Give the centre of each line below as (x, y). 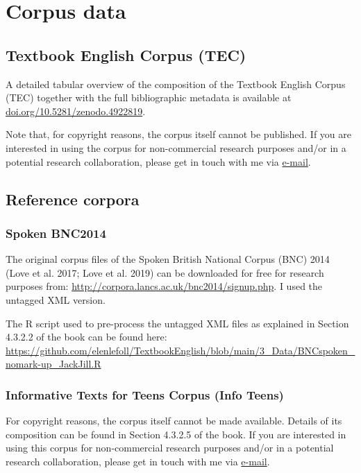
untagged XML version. (56, 299)
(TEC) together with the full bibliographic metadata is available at (149, 97)
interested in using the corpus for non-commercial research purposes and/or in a (176, 147)
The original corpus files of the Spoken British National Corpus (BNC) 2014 (168, 259)
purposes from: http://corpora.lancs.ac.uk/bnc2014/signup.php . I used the (164, 286)
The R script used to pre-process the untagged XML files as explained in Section (177, 323)
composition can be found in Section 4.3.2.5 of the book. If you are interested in (176, 434)
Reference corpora (73, 199)
